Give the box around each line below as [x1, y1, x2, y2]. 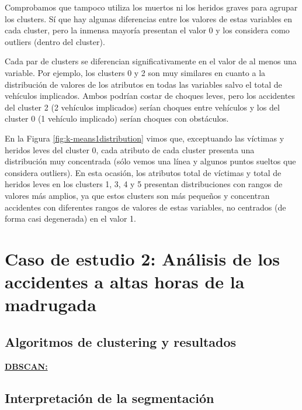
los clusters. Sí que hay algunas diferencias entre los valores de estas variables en [5, 12, 293, 25]
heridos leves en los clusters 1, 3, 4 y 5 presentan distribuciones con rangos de [5, 178, 283, 190]
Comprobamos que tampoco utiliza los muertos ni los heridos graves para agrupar [5, 1, 298, 13]
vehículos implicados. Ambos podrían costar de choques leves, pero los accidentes [5, 89, 295, 102]
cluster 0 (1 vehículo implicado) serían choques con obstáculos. [5, 112, 229, 125]
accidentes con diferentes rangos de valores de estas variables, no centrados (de [5, 201, 286, 213]
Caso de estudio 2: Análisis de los [5, 246, 280, 270]
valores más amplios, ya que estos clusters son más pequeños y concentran [5, 189, 270, 201]
